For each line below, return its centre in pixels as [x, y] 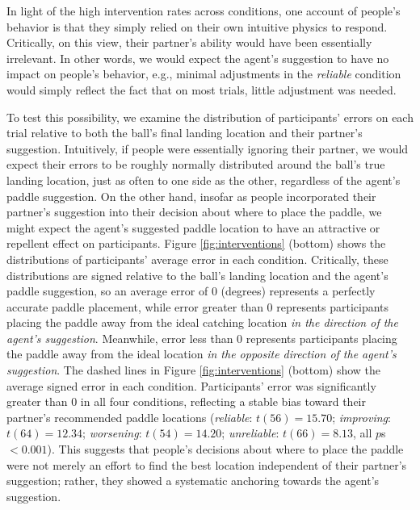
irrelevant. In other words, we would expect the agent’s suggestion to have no [198, 58]
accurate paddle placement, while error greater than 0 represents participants [198, 306]
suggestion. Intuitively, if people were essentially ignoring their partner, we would [208, 148]
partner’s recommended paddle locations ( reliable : [130, 417]
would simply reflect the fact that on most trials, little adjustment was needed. [202, 89]
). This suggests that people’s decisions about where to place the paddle [225, 449]
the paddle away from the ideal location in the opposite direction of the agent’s [202, 354]
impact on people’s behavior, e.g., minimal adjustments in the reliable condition [204, 74]
